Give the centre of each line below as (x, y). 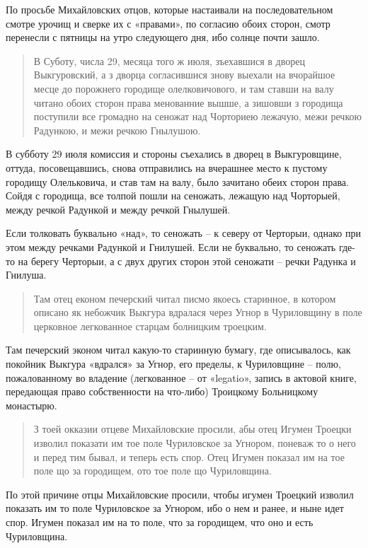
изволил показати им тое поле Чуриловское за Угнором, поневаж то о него (195, 443)
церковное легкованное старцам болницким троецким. (150, 326)
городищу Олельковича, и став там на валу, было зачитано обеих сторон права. (177, 181)
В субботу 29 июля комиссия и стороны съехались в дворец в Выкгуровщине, (174, 154)
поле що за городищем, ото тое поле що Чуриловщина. (153, 471)
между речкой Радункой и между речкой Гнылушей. (118, 209)
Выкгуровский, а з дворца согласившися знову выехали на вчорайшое (184, 75)
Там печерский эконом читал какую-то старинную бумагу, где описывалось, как (178, 350)
